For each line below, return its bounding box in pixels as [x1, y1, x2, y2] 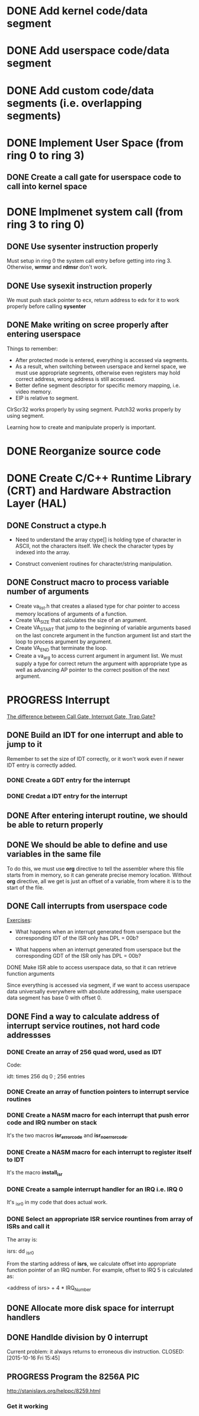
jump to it [7, 739, 42, 750]
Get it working [7, 1402, 49, 1411]
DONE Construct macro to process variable [7, 577, 169, 588]
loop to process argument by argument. [15, 638, 113, 645]
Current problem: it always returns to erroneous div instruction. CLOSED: [7, 1348, 184, 1355]
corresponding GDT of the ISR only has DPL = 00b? [15, 953, 142, 960]
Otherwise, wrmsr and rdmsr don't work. [7, 263, 108, 271]
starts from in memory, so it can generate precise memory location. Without [7, 871, 192, 878]
